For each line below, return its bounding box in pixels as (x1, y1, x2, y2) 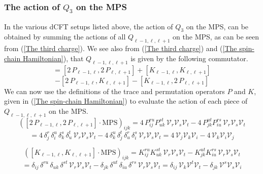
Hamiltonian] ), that (22, 53, 84, 63)
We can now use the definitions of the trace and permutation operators (4, 85, 225, 96)
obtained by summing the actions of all (4, 31, 126, 42)
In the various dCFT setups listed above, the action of (4, 21, 173, 31)
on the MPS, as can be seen (173, 31, 259, 42)
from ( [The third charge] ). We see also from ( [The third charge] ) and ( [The (4, 43, 237, 54)
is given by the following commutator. (130, 53, 248, 63)
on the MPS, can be (186, 21, 249, 31)
